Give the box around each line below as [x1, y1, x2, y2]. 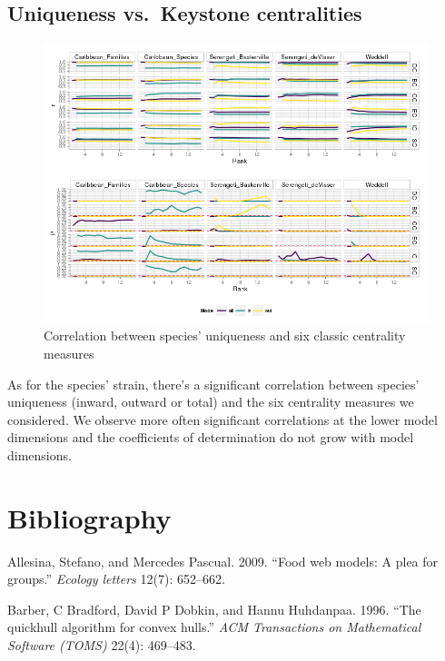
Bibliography [7, 498, 172, 536]
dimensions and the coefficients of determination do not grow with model [7, 428, 414, 447]
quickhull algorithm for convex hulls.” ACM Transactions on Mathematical [7, 617, 421, 636]
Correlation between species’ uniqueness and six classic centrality [44, 326, 406, 345]
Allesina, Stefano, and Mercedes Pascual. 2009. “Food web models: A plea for [7, 551, 439, 570]
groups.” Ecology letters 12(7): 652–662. [7, 569, 225, 588]
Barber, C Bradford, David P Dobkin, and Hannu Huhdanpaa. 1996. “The [7, 599, 421, 618]
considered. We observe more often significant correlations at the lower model [7, 409, 438, 429]
